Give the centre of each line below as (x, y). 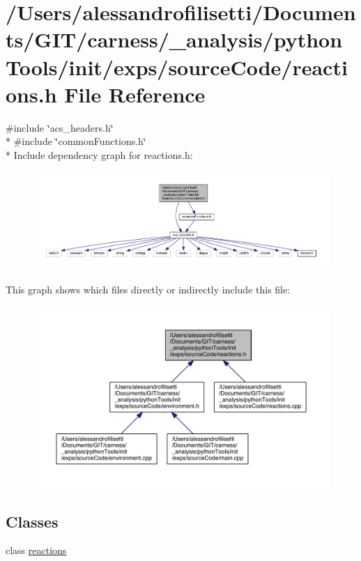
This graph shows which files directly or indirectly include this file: (148, 289)
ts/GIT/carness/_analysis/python (174, 39)
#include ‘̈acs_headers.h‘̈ (60, 127)
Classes (32, 521)
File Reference (135, 94)
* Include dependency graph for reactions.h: (99, 154)
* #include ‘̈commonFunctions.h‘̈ (76, 141)
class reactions (36, 550)
